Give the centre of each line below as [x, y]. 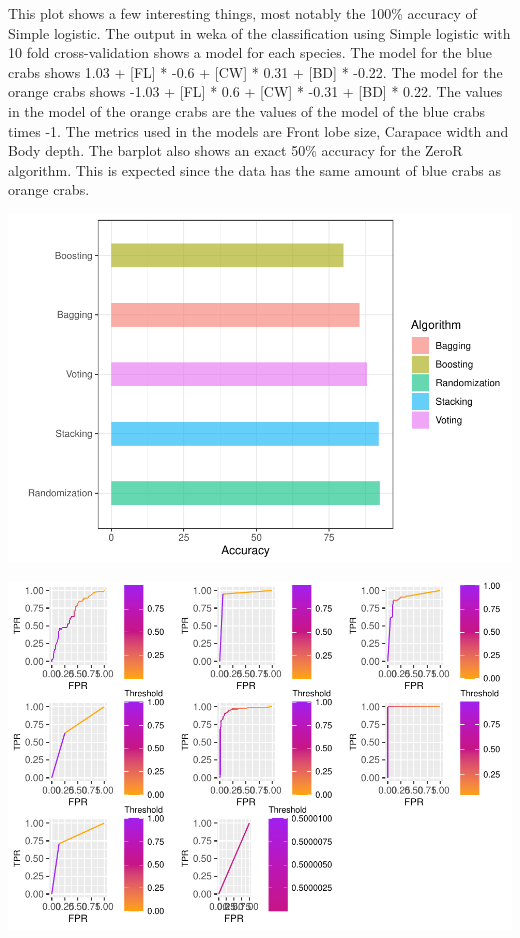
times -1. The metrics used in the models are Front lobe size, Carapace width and [258, 130]
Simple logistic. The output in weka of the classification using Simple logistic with [259, 32]
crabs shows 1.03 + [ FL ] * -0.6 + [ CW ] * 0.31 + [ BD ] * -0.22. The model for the [255, 71]
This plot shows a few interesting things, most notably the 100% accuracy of [242, 13]
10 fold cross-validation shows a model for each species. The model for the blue [250, 52]
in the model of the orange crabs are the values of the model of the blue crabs [247, 110]
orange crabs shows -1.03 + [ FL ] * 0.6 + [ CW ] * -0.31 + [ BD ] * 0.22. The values [255, 91]
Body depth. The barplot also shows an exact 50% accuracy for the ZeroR [235, 150]
